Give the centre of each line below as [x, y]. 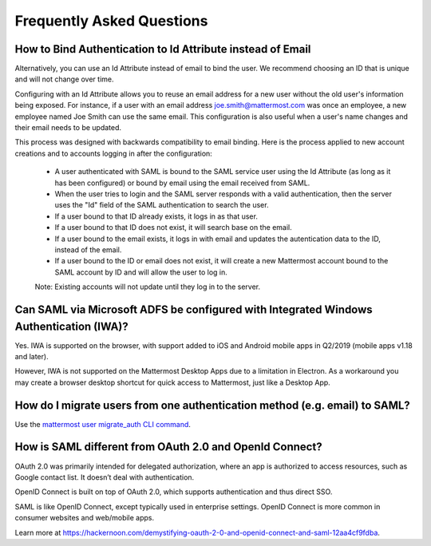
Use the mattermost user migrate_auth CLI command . [103, 424]
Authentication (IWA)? [72, 326]
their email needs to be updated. [68, 128]
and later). [32, 356]
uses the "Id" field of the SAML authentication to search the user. [162, 205]
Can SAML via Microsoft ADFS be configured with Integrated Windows [194, 309]
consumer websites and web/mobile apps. [85, 518]
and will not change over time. [65, 79]
